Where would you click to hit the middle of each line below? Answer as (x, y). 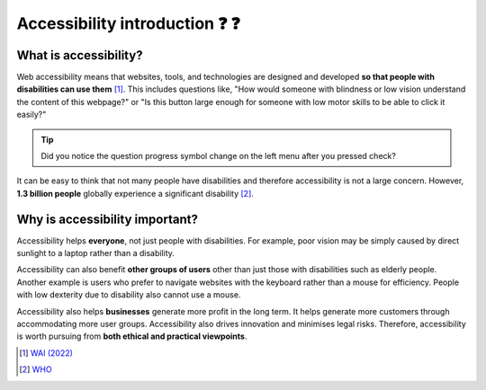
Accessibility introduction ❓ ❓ (129, 23)
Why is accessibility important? (107, 219)
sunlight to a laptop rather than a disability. (96, 253)
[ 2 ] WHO (36, 369)
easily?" (31, 115)
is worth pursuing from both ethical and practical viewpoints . (132, 336)
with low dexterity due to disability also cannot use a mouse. (129, 295)
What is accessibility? (80, 55)
